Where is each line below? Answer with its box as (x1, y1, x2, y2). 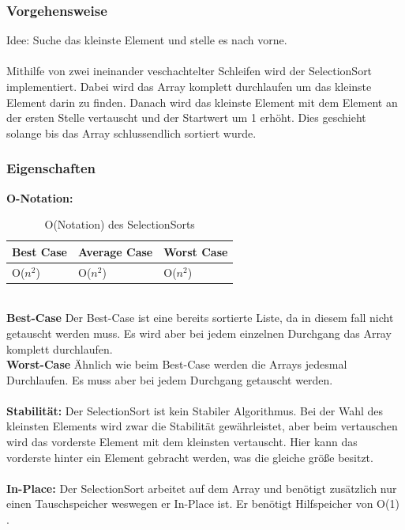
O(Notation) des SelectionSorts (44, 216, 195, 233)
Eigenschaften (6, 158, 96, 178)
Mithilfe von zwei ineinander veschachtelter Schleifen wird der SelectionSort (6, 62, 373, 79)
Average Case (78, 243, 153, 259)
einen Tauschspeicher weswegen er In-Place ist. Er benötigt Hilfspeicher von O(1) (6, 495, 399, 512)
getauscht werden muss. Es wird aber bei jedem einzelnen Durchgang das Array (6, 324, 392, 341)
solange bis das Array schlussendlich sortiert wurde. (6, 124, 257, 141)
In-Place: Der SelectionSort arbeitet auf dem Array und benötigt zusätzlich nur (6, 479, 397, 496)
